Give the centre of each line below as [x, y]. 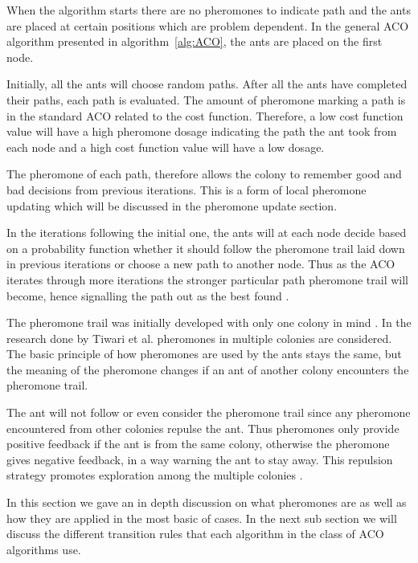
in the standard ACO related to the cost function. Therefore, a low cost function [205, 115]
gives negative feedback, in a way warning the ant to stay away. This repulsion [200, 459]
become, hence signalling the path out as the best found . [148, 295]
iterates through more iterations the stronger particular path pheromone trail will [207, 279]
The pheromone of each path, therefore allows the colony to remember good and [204, 174]
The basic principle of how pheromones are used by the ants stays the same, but [204, 354]
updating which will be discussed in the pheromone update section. [172, 205]
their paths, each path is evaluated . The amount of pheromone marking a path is [206, 99]
